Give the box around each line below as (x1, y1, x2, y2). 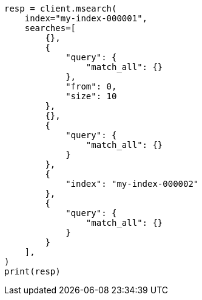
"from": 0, (66, 82, 117, 91)
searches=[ (24, 23, 76, 33)
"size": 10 (66, 91, 117, 101)
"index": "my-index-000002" (66, 179, 199, 189)
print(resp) (4, 267, 61, 276)
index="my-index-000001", (24, 13, 148, 23)
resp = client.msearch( (4, 4, 117, 13)
